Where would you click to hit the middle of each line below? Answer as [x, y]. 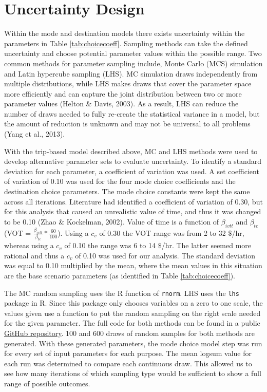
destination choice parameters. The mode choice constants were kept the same [127, 191]
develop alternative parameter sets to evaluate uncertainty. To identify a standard [133, 161]
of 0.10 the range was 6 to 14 [110, 245]
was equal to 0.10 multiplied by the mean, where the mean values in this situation [133, 265]
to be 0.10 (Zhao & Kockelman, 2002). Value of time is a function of [112, 221]
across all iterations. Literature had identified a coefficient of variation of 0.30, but [133, 201]
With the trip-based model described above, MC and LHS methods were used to [131, 151]
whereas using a [29, 245]
